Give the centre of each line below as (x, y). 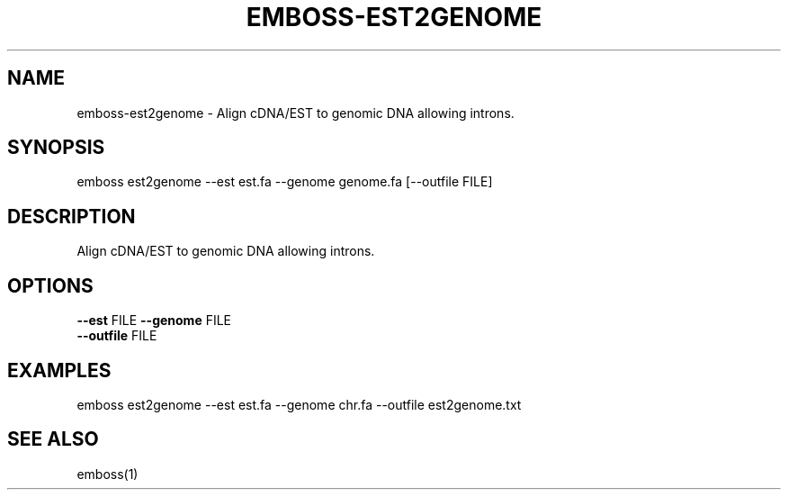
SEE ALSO (53, 439)
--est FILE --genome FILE (154, 321)
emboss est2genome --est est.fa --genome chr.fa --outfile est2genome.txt (299, 404)
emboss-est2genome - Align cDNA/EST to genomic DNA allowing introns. (295, 113)
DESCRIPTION (72, 216)
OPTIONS (50, 285)
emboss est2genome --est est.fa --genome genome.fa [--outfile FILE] (285, 182)
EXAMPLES (59, 370)
